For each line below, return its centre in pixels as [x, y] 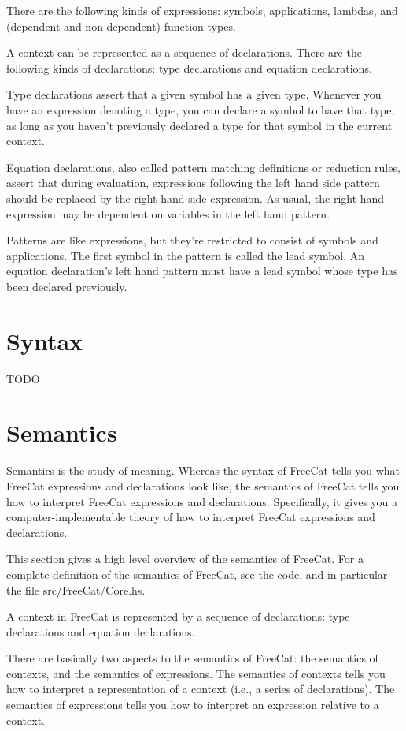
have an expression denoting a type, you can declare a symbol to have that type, [201, 109]
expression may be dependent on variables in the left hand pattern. [168, 213]
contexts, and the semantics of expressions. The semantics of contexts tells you [196, 673]
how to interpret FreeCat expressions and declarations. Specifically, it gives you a [202, 501]
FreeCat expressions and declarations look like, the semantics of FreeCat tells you [203, 485]
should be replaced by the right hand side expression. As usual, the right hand [196, 198]
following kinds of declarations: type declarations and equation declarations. [189, 67]
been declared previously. [67, 286]
